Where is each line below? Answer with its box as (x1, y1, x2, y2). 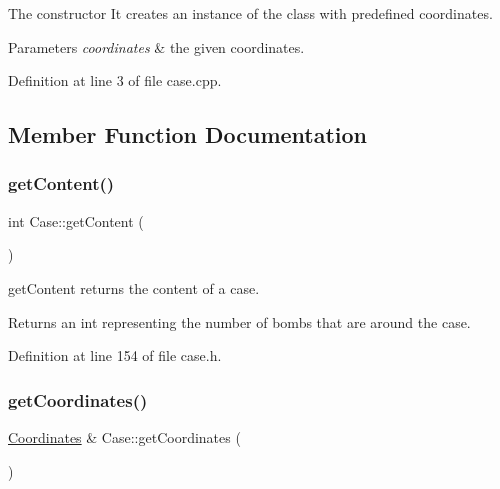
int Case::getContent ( (8, 210, 144, 231)
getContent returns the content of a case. (8, 277, 260, 298)
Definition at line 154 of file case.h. (8, 345, 222, 366)
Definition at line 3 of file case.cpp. (8, 70, 222, 91)
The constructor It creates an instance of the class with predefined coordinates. (8, 3, 493, 23)
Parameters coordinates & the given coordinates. (8, 36, 305, 57)
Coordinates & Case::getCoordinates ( (8, 426, 241, 447)
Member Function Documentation (8, 119, 368, 150)
